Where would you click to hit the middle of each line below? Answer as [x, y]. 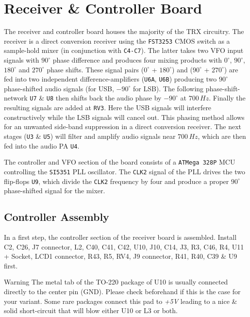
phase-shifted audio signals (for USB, [59, 88]
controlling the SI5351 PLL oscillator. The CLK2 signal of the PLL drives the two [125, 171]
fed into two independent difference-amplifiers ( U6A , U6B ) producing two [110, 79]
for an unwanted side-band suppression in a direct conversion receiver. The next [123, 126]
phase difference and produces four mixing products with [137, 60]
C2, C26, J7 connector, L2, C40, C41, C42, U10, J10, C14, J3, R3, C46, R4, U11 [124, 246]
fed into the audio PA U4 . [42, 145]
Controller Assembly [57, 217]
